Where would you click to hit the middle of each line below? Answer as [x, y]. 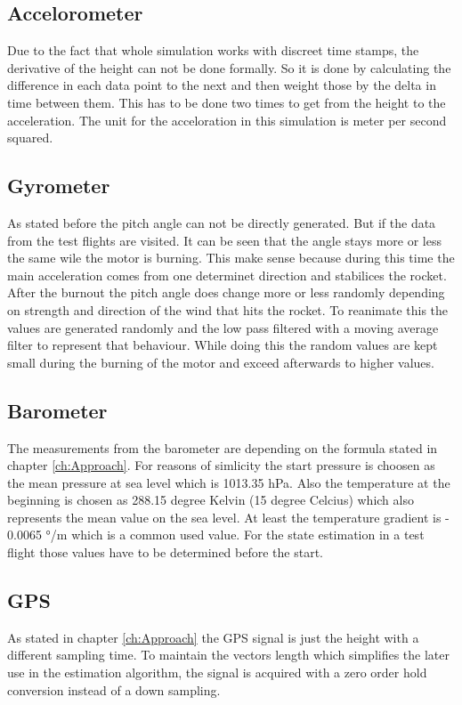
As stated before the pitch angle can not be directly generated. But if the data [222, 222]
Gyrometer [59, 186]
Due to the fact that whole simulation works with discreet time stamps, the [213, 50]
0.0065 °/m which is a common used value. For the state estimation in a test [216, 535]
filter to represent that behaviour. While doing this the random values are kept [223, 345]
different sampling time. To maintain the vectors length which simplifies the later [229, 655]
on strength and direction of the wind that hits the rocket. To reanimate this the [228, 309]
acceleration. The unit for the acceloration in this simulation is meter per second [227, 120]
